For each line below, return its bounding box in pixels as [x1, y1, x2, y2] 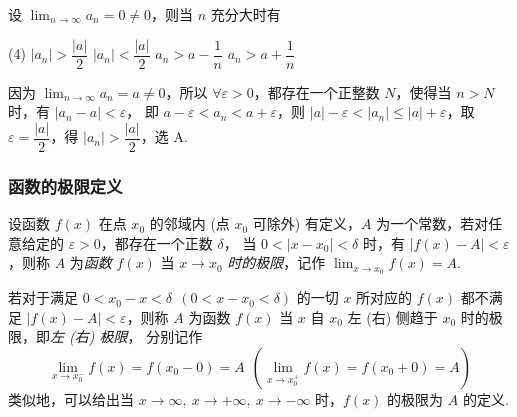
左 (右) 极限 [50, 326, 128, 347]
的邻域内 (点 [149, 213, 230, 234]
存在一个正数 [128, 232, 213, 253]
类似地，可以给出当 [8, 388, 134, 409]
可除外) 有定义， [252, 213, 361, 234]
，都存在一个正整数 [253, 81, 380, 102]
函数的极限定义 [8, 173, 123, 198]
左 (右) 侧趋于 [347, 306, 438, 327]
